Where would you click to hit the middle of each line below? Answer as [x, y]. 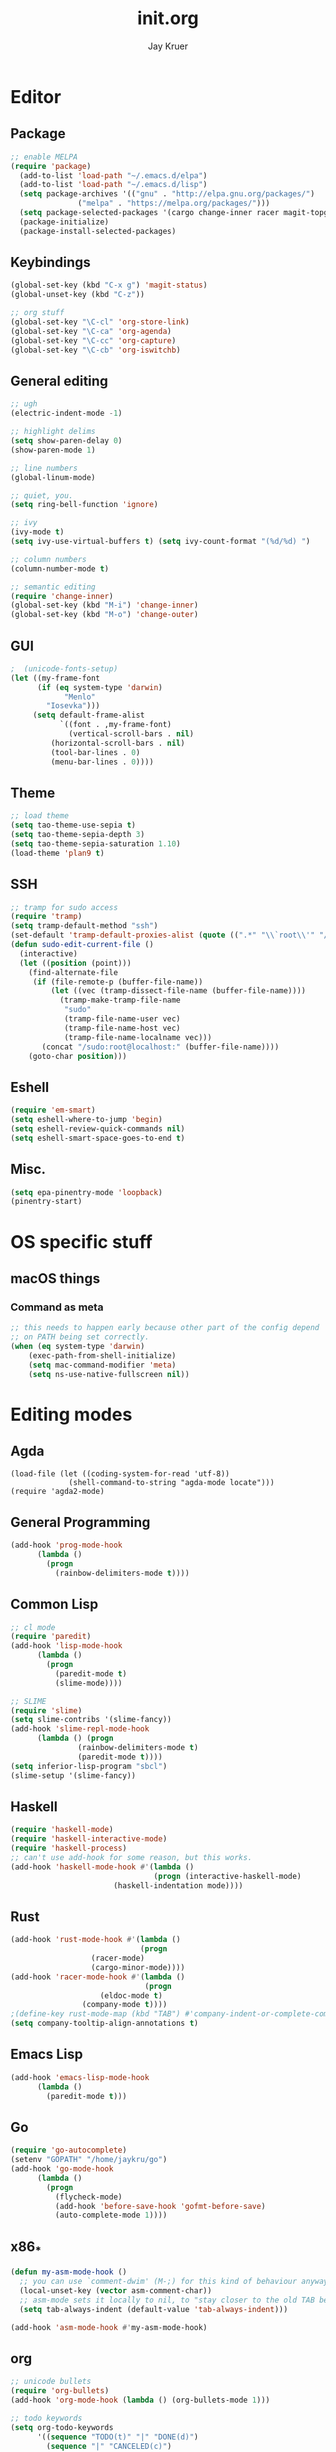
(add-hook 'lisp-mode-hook [66, 1646]
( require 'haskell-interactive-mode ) [89, 1839]
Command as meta [57, 1307]
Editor [36, 96]
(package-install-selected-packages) [98, 231]
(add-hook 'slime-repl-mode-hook [80, 1729]
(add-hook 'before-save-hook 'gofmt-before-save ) [160, 2206]
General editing [59, 380]
